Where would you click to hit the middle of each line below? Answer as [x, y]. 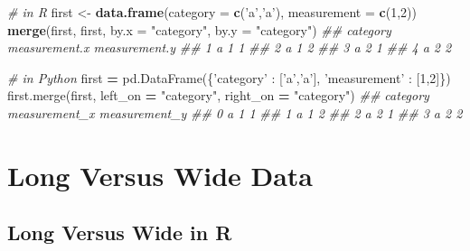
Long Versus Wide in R [120, 232]
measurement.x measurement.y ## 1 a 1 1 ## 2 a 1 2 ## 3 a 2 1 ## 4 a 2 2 [230, 47]
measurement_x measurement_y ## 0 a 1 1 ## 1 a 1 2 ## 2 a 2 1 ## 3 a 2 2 [235, 112]
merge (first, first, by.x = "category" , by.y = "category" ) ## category [199, 29]
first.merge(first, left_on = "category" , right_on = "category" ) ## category [218, 95]
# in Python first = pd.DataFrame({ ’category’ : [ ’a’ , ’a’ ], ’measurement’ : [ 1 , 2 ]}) [229, 77]
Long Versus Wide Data [160, 175]
